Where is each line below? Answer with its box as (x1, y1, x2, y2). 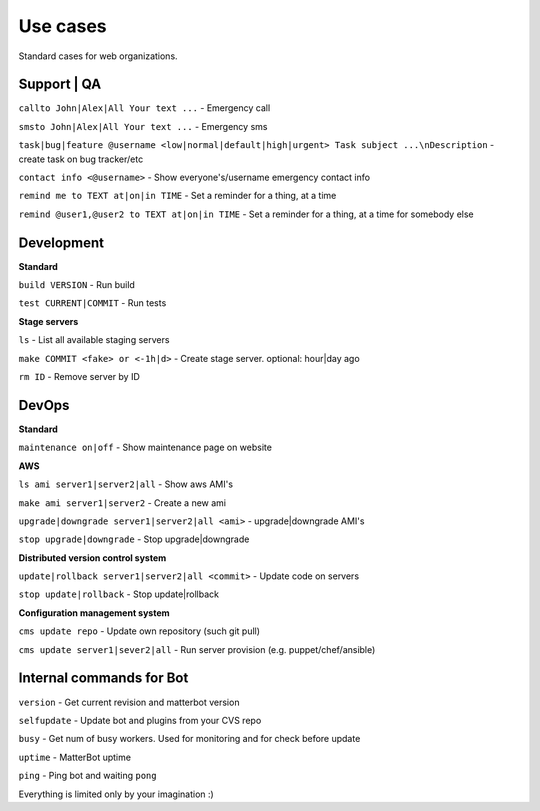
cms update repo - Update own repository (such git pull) (18, 625, 260, 637)
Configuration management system (18, 606, 170, 619)
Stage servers (18, 315, 79, 327)
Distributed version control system (18, 551, 167, 564)
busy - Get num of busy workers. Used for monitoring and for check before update (18, 733, 361, 745)
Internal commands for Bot (18, 670, 189, 687)
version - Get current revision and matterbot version (18, 696, 240, 708)
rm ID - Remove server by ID (18, 371, 140, 383)
